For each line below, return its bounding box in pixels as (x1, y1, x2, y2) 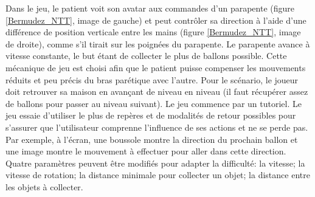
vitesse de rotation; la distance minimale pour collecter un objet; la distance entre (5, 168, 310, 181)
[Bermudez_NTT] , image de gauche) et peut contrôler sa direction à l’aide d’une (5, 13, 306, 26)
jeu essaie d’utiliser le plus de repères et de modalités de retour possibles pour (5, 109, 296, 122)
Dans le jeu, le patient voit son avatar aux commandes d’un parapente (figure (5, 2, 294, 14)
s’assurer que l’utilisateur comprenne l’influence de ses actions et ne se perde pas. (5, 120, 308, 133)
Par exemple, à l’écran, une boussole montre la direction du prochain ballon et (5, 133, 298, 145)
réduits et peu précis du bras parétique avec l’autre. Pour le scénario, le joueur (5, 73, 299, 86)
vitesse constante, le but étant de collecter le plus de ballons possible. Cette (5, 49, 287, 62)
